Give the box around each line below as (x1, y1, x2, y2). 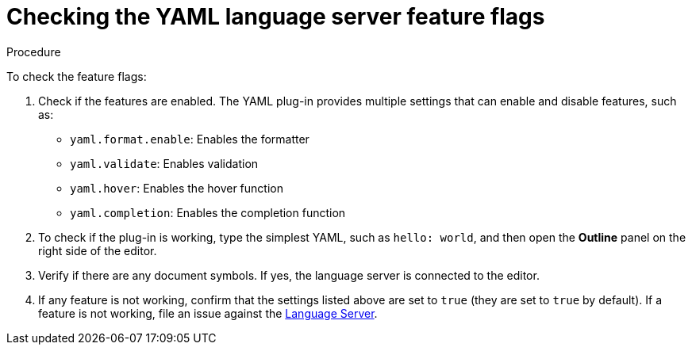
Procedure (6, 44, 61, 59)
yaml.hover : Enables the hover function (70, 181, 283, 195)
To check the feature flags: (6, 69, 147, 83)
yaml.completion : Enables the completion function (70, 205, 346, 219)
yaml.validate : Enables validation (70, 156, 259, 170)
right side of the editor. (38, 243, 157, 258)
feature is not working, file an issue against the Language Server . (38, 306, 378, 320)
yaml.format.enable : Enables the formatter (70, 132, 309, 146)
